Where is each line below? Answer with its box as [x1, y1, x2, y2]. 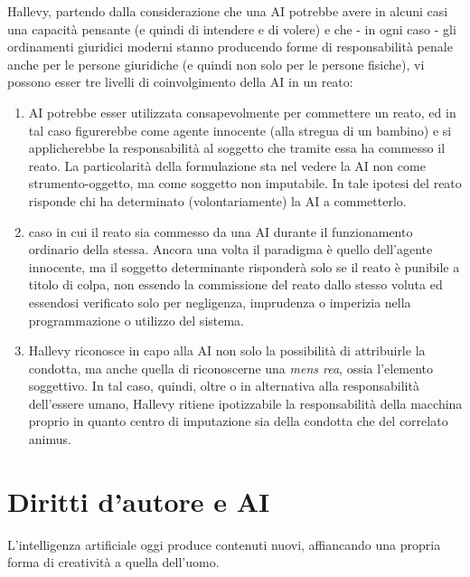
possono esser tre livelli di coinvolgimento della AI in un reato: [7, 72, 353, 91]
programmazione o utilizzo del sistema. [28, 310, 245, 329]
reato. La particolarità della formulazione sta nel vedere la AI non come [28, 156, 426, 175]
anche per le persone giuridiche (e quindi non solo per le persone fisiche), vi [7, 54, 425, 73]
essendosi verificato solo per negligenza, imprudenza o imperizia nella [28, 292, 411, 311]
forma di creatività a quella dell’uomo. [7, 553, 220, 572]
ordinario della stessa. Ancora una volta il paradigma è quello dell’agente [28, 240, 433, 259]
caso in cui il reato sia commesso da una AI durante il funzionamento [28, 222, 413, 241]
